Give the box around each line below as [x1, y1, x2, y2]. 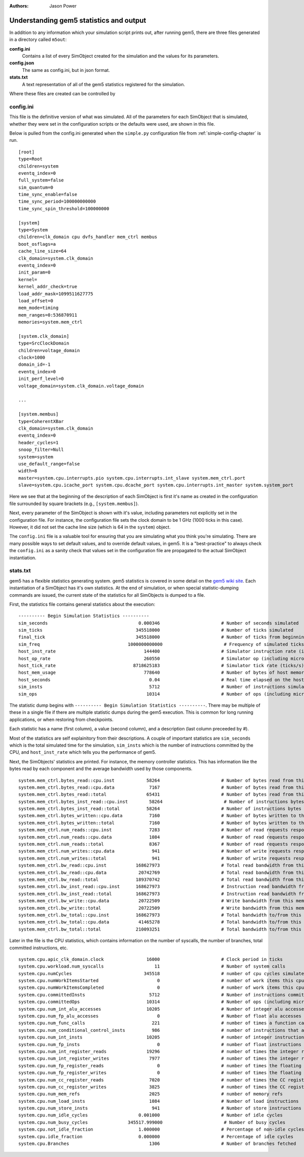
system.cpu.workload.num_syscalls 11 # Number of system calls [18, 963, 286, 970]
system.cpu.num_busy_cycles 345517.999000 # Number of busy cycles [18, 1120, 286, 1125]
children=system [18, 163, 59, 169]
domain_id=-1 [18, 362, 51, 367]
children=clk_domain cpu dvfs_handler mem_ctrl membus [18, 234, 158, 240]
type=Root [18, 156, 43, 162]
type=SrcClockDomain [18, 340, 69, 346]
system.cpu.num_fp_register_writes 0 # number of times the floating [18, 1070, 301, 1076]
